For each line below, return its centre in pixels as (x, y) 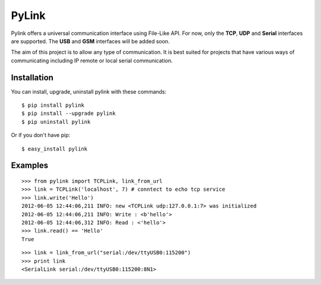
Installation (32, 77)
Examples (30, 166)
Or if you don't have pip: (41, 135)
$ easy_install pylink (55, 149)
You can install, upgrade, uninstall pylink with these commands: (89, 91)
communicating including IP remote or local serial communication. (92, 60)
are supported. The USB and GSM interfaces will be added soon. (90, 41)
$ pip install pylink (53, 105)
